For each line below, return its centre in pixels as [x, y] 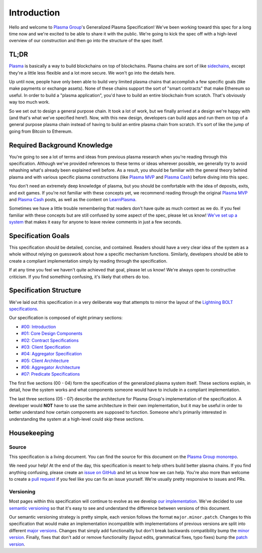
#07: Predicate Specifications [50, 374]
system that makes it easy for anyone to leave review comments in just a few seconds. [95, 222]
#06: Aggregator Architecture [50, 367]
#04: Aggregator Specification [51, 354]
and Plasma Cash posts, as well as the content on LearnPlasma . [73, 199]
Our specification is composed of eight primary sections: [66, 318]
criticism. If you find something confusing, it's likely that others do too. [79, 277]
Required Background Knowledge [61, 145]
